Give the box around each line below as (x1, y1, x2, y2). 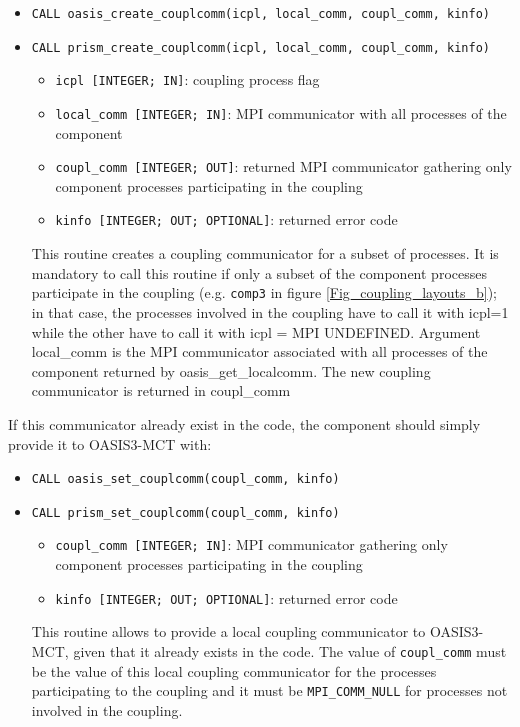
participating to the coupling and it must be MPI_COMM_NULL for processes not (31, 680, 508, 701)
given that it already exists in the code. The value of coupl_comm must (73, 640, 507, 661)
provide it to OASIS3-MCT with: (8, 433, 212, 454)
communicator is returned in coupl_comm (31, 380, 291, 401)
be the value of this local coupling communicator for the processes (31, 660, 437, 681)
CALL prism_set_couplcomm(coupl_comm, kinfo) (31, 505, 340, 520)
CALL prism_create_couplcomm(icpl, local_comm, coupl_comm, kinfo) (31, 40, 490, 55)
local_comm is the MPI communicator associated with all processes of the (31, 341, 488, 362)
